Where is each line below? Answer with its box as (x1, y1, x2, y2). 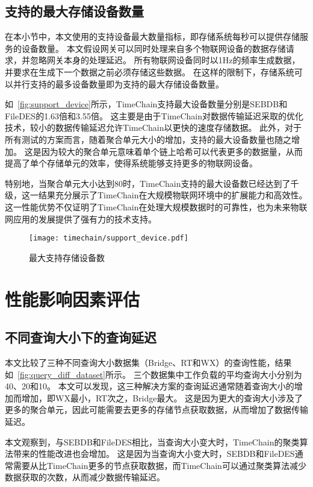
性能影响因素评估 (5, 286, 140, 311)
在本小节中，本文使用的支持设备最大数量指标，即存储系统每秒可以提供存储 (5, 30, 300, 43)
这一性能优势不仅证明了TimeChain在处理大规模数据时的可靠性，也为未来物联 (5, 200, 308, 213)
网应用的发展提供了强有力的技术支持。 (5, 212, 156, 225)
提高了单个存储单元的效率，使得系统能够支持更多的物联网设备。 (5, 157, 258, 169)
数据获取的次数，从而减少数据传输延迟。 (5, 471, 165, 483)
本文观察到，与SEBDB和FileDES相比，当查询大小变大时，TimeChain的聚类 (5, 435, 300, 448)
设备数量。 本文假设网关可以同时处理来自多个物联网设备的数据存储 (21, 42, 286, 54)
